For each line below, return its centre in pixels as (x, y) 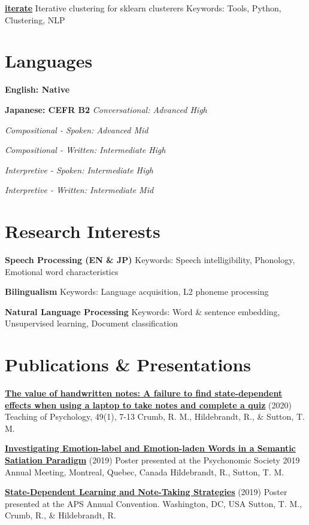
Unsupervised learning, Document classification (92, 323)
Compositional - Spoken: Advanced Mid (77, 129)
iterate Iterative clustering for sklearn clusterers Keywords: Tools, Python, (143, 8)
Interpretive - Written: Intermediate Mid (79, 190)
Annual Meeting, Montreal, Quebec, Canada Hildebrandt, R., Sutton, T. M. (145, 471)
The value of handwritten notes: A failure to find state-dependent (144, 393)
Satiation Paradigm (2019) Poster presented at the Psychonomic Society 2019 (152, 460)
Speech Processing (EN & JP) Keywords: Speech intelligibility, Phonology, (150, 260)
